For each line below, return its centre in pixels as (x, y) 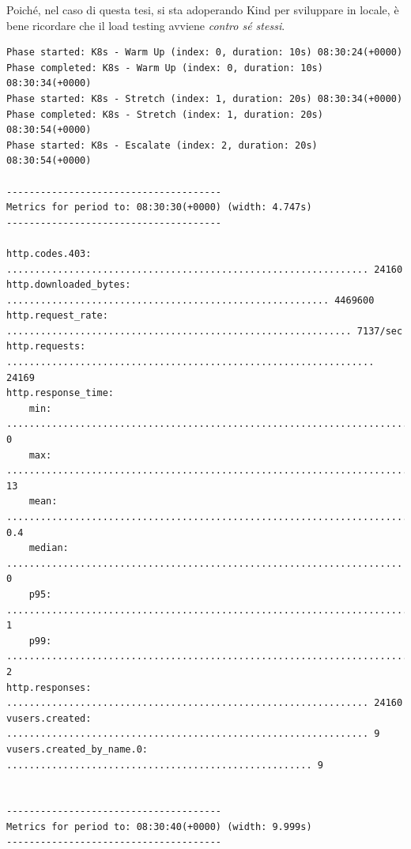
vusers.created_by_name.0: (77, 749)
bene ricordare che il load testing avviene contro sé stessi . (146, 25)
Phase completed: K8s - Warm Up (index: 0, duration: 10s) (165, 68)
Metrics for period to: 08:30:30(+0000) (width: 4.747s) (159, 208)
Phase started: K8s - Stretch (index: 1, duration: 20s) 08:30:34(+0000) (205, 98)
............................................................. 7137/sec (205, 331)
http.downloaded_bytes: (69, 285)
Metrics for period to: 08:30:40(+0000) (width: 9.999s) (159, 826)
